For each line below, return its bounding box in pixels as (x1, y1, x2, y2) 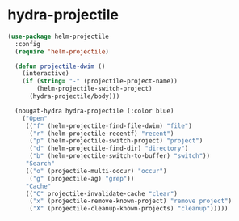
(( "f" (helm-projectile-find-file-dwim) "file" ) (25, 121, 193, 130)
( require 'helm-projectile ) (15, 47, 110, 56)
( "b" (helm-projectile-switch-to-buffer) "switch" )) (28, 152, 211, 160)
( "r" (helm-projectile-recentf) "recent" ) (28, 130, 174, 138)
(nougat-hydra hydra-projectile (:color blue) (15, 107, 174, 115)
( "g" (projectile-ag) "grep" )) (28, 174, 135, 183)
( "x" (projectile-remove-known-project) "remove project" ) (28, 197, 232, 206)
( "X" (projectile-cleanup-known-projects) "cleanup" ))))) (28, 205, 229, 213)
